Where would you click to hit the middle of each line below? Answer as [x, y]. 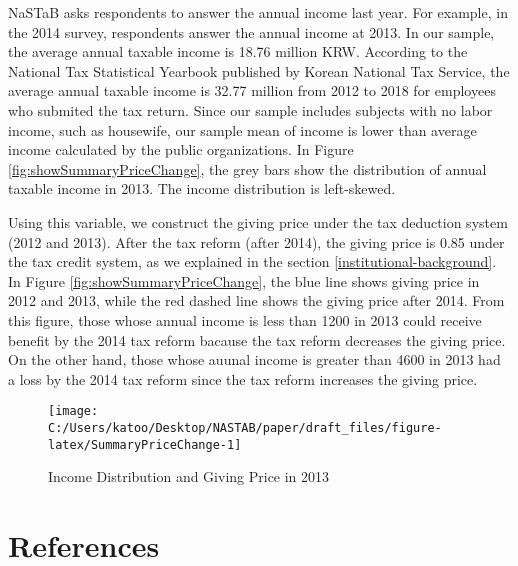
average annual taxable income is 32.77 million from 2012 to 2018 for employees [252, 90]
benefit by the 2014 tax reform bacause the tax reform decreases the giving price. [257, 339]
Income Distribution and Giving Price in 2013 [189, 476]
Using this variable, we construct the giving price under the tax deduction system [258, 221]
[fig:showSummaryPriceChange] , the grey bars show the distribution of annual [247, 168]
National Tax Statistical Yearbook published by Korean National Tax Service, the [259, 70]
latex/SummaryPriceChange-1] [145, 444]
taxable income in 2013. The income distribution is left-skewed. [202, 188]
